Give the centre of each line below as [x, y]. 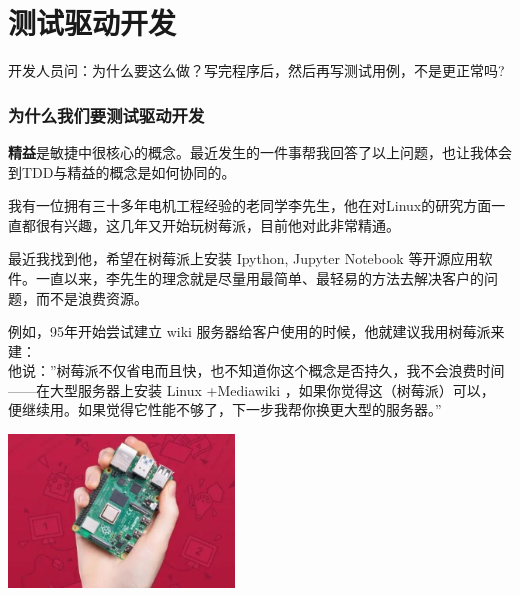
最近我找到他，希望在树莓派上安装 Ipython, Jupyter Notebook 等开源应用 [243, 258]
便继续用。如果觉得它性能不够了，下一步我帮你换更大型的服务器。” [225, 409]
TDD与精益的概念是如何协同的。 [128, 171]
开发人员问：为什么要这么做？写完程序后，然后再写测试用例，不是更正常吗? [256, 70]
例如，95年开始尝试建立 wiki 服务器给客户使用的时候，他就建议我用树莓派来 [256, 331]
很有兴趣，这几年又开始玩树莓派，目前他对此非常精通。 [217, 224]
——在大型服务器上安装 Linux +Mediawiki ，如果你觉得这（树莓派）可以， [251, 389]
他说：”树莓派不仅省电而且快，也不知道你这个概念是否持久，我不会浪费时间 [256, 370]
